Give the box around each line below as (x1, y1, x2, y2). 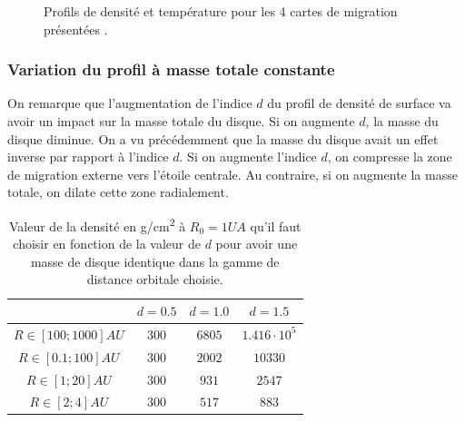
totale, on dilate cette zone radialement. (7, 182, 229, 201)
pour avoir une (215, 234, 298, 253)
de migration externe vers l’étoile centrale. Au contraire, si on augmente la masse (7, 164, 458, 183)
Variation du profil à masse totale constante (7, 58, 335, 81)
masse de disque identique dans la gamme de (30, 251, 280, 270)
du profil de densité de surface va (267, 93, 451, 113)
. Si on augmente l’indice (179, 147, 317, 166)
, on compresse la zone (327, 147, 452, 166)
